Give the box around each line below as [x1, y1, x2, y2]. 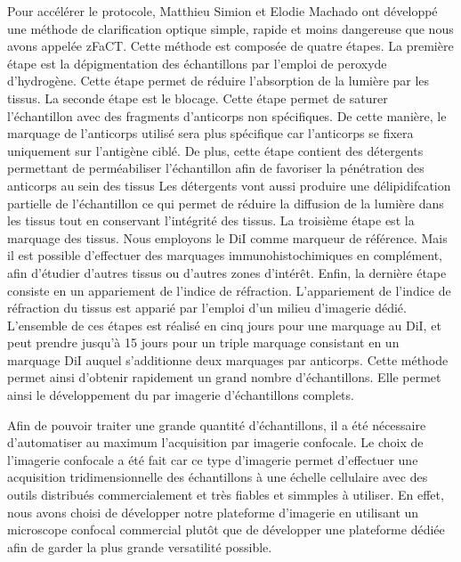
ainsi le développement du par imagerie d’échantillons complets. [7, 386, 354, 404]
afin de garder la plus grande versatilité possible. [7, 537, 272, 556]
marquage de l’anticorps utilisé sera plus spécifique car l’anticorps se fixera [7, 124, 414, 143]
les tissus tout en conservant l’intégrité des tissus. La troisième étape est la [7, 211, 415, 230]
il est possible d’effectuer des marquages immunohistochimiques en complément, [7, 246, 443, 265]
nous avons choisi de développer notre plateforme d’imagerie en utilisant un [7, 502, 419, 521]
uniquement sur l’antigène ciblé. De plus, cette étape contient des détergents [7, 141, 424, 159]
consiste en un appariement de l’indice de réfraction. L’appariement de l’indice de [7, 281, 451, 299]
